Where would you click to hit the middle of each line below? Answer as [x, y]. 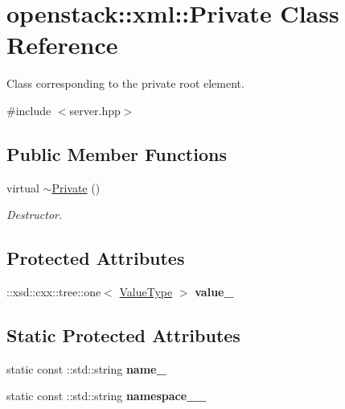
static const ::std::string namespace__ [107, 396]
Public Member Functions [117, 153]
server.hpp [95, 110]
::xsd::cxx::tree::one [54, 292]
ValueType [146, 292]
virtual [23, 187]
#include [29, 110]
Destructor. [35, 215]
